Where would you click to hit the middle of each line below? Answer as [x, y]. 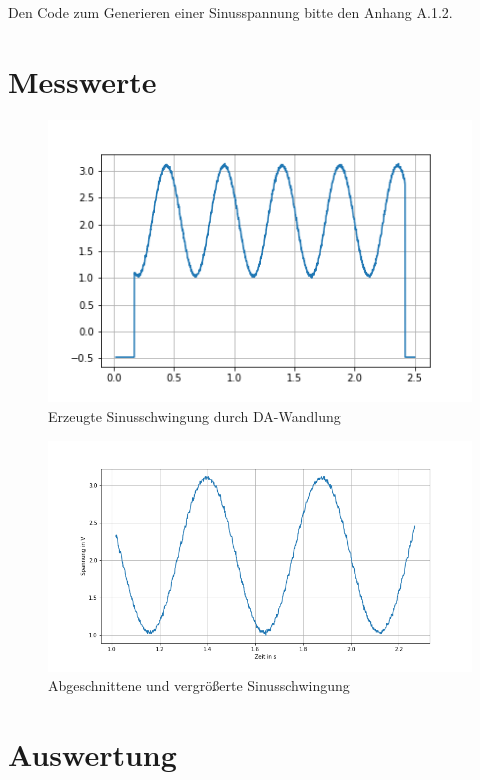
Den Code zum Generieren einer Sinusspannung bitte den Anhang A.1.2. [230, 12]
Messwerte [82, 80]
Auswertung [92, 754]
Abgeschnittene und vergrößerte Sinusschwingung [199, 685]
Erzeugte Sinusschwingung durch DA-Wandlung [194, 415]
